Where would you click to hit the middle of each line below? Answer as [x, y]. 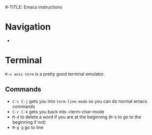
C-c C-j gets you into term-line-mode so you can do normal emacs [80, 101]
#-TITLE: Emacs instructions [34, 7]
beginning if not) [29, 122]
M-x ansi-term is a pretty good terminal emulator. [55, 74]
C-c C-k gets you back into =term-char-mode [58, 111]
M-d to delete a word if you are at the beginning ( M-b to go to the [77, 117]
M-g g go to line [28, 127]
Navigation [28, 27]
